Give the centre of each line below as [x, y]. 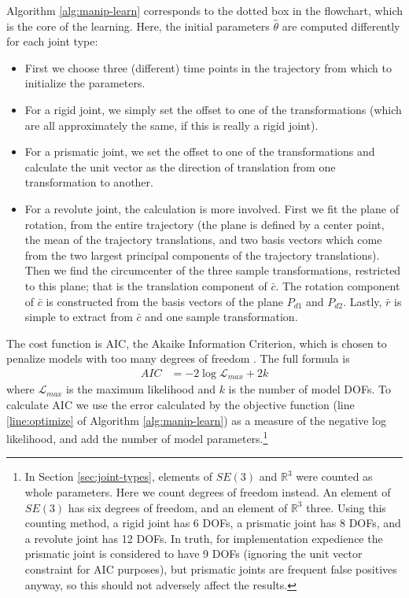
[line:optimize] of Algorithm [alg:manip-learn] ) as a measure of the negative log [196, 420]
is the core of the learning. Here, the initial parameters [138, 26]
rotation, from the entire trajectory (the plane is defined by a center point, [204, 224]
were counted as [334, 476]
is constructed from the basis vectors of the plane [164, 301]
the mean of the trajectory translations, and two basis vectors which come [203, 240]
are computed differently [341, 26]
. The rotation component [338, 285]
